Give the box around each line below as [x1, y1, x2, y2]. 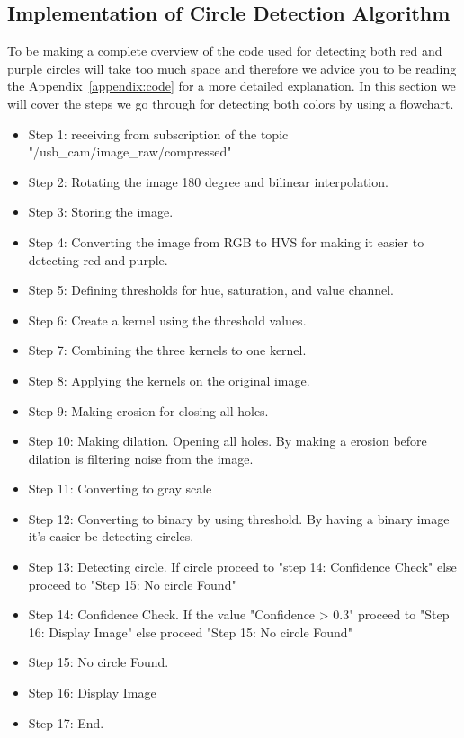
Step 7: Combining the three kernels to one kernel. [28, 341, 307, 360]
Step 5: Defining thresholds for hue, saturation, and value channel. [28, 280, 395, 299]
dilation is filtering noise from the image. [28, 449, 254, 467]
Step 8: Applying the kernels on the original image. [28, 370, 310, 389]
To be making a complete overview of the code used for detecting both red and [7, 41, 442, 60]
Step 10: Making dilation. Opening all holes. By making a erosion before [28, 431, 427, 450]
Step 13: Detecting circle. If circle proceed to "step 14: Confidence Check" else [28, 557, 457, 576]
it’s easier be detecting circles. [28, 527, 194, 546]
